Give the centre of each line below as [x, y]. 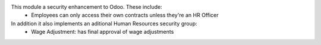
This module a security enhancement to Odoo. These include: [87, 7]
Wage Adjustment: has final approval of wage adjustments [103, 32]
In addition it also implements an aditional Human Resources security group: [104, 23]
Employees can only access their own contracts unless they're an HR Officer [125, 15]
